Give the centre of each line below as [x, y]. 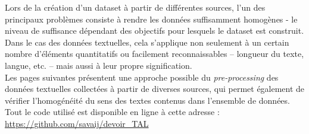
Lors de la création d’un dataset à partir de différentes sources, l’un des [135, 7]
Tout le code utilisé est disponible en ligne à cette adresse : [112, 112]
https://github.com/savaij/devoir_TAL [77, 123]
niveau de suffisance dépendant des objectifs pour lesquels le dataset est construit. [154, 31]
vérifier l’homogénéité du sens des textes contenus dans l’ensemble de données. [147, 100]
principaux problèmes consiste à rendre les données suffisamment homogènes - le [151, 19]
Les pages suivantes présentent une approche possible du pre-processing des [142, 77]
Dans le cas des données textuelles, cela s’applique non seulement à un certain [147, 42]
